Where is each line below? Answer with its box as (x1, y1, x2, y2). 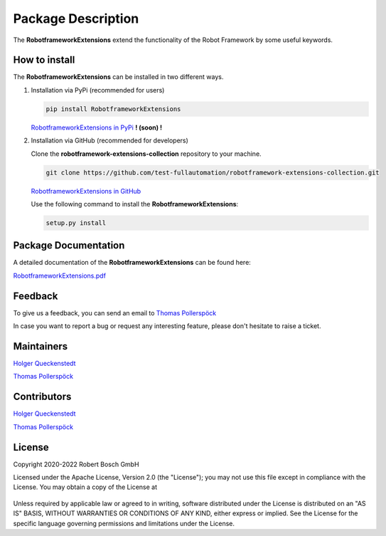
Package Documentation (13, 239, 125, 252)
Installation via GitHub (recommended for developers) (31, 136, 188, 145)
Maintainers (13, 340, 68, 352)
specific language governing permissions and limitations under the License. (13, 519, 235, 527)
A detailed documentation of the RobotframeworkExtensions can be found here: (13, 258, 252, 267)
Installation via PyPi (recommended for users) (31, 85, 165, 94)
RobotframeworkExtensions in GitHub (31, 186, 141, 195)
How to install (13, 54, 75, 66)
